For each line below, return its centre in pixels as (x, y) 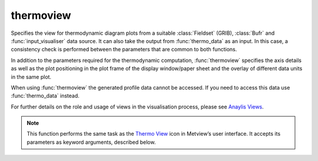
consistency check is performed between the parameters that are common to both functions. (124, 50)
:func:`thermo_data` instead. (45, 96)
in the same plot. (31, 77)
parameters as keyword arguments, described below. (91, 142)
